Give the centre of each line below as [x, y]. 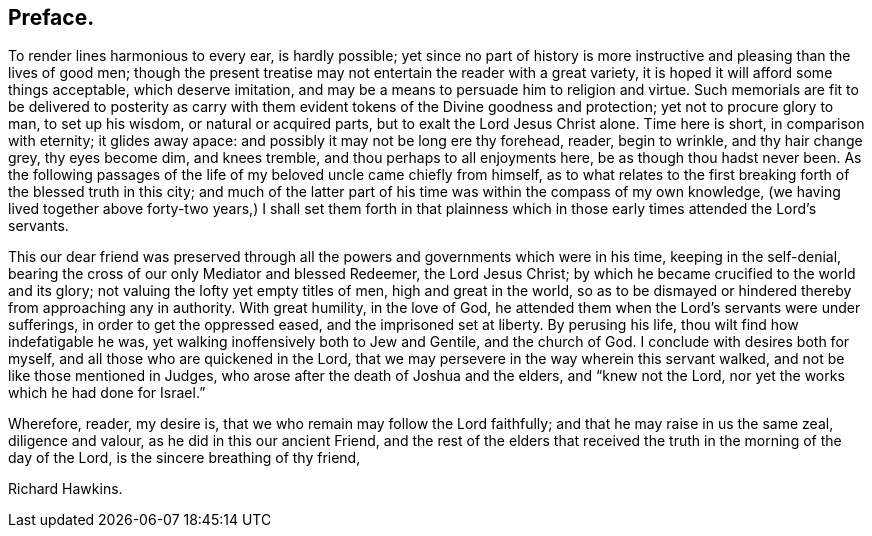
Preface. [51, 17]
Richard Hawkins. [65, 489]
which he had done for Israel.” [107, 393]
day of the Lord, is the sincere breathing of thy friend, [184, 458]
